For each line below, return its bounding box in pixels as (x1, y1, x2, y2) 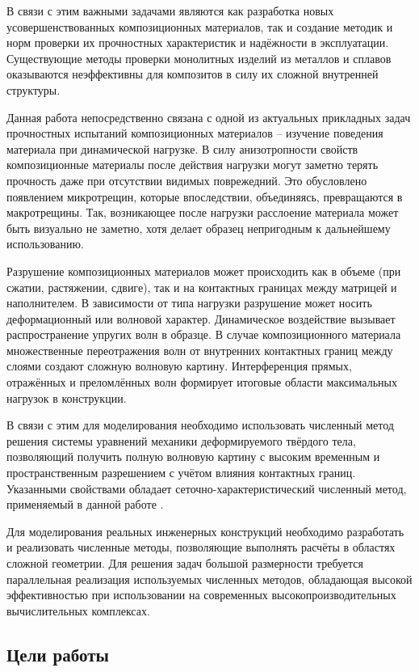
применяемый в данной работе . (6, 496, 164, 513)
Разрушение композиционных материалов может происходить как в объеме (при (6, 262, 401, 279)
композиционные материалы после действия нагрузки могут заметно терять (6, 156, 379, 173)
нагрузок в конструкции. (6, 389, 127, 406)
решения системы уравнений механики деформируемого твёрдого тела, (6, 432, 356, 449)
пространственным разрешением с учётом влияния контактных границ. (6, 464, 356, 481)
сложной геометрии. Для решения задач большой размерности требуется (6, 555, 363, 571)
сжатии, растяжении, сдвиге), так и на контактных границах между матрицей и (6, 278, 397, 295)
